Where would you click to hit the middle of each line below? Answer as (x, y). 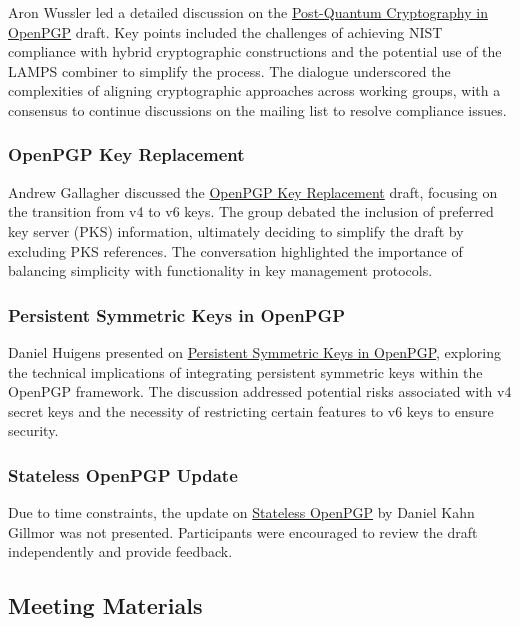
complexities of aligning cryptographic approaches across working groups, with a (254, 90)
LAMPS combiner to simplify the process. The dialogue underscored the (229, 70)
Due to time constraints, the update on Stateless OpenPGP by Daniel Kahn (241, 512)
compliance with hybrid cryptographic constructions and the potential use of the (255, 51)
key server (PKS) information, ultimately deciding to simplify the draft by (236, 230)
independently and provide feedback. (120, 551)
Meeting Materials (105, 605)
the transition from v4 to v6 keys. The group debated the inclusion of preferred (251, 211)
